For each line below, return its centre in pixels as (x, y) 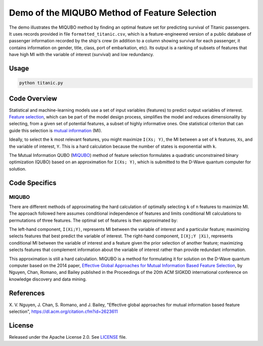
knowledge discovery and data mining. (48, 279)
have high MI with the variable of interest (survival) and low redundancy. (82, 55)
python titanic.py (41, 83)
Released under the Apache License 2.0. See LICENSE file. (68, 337)
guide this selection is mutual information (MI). (56, 130)
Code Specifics (33, 183)
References (27, 293)
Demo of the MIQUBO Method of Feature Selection (113, 13)
